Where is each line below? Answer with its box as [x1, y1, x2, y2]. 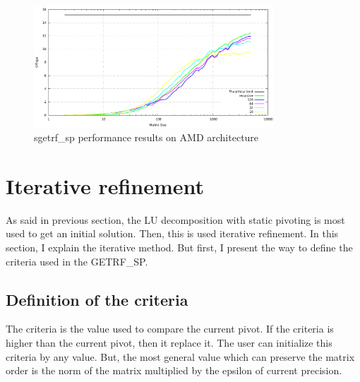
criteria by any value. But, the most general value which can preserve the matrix [6, 349, 355, 364]
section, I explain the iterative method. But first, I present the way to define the [6, 240, 353, 255]
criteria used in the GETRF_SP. [6, 253, 148, 268]
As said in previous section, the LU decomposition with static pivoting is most [6, 212, 345, 227]
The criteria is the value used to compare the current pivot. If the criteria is [6, 321, 334, 336]
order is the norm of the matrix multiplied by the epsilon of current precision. [6, 363, 342, 378]
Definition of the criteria [6, 288, 188, 310]
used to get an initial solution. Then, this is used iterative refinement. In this [6, 226, 339, 241]
